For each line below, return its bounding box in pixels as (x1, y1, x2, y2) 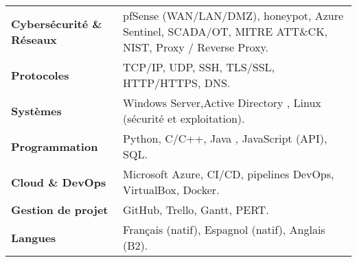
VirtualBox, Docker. (123, 182, 220, 198)
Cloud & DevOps (11, 174, 106, 190)
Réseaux (11, 31, 57, 47)
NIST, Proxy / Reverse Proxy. (123, 39, 269, 55)
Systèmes (11, 102, 62, 119)
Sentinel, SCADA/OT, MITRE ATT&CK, (123, 23, 328, 39)
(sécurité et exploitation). (123, 110, 245, 126)
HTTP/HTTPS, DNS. (123, 75, 231, 91)
